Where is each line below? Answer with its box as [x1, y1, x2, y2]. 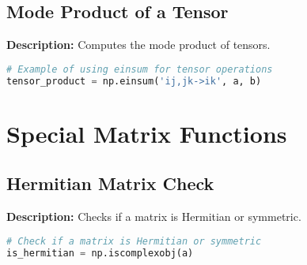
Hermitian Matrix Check [6, 171, 214, 196]
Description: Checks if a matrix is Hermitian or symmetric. [6, 208, 301, 225]
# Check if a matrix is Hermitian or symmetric [6, 235, 262, 247]
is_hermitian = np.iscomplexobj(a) [6, 247, 194, 259]
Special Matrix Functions [6, 117, 287, 149]
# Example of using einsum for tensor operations [6, 63, 273, 75]
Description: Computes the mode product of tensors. [6, 36, 271, 53]
